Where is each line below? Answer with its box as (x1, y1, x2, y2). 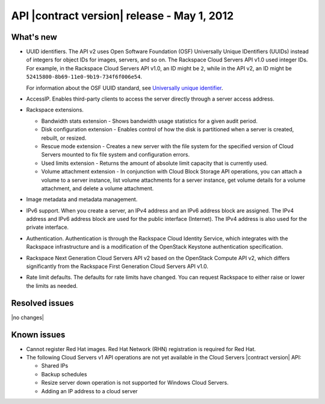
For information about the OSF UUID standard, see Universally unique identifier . (26, 84, 223, 92)
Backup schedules (41, 370, 87, 378)
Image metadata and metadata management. (26, 196, 138, 203)
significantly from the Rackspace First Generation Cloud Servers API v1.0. (26, 263, 209, 270)
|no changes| (11, 314, 45, 321)
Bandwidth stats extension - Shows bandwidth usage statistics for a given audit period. (41, 117, 258, 125)
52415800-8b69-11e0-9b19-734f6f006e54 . (26, 73, 143, 81)
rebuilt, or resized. (41, 134, 87, 141)
